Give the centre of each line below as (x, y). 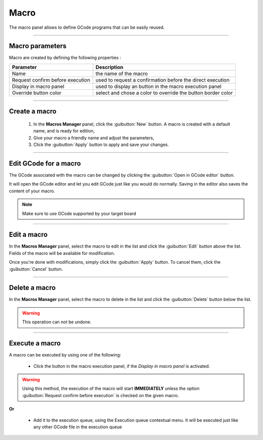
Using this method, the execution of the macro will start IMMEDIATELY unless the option (111, 389)
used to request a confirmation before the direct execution (163, 80)
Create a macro (33, 112)
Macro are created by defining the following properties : (65, 58)
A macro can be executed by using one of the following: (65, 355)
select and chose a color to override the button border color (164, 93)
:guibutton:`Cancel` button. (36, 269)
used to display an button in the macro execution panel (159, 86)
